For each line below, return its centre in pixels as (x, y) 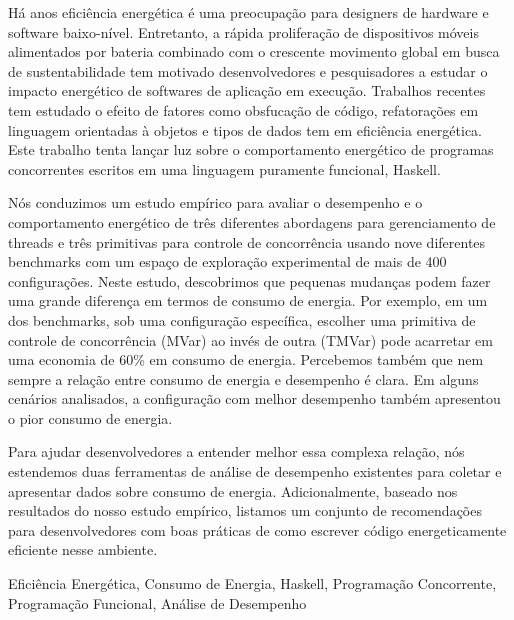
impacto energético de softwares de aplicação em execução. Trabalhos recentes (247, 90)
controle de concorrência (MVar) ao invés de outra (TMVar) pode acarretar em (250, 339)
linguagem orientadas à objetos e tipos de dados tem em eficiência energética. (245, 129)
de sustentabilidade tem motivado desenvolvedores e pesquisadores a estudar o (248, 70)
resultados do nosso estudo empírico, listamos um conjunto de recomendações (245, 510)
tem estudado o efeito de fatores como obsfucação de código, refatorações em (243, 109)
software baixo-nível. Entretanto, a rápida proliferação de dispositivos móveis (243, 31)
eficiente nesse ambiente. (83, 549)
